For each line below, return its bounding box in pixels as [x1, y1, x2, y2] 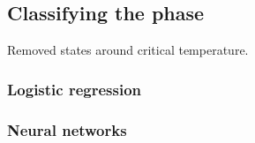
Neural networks [7, 118, 127, 140]
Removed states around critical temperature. [7, 41, 249, 59]
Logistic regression [7, 78, 142, 100]
